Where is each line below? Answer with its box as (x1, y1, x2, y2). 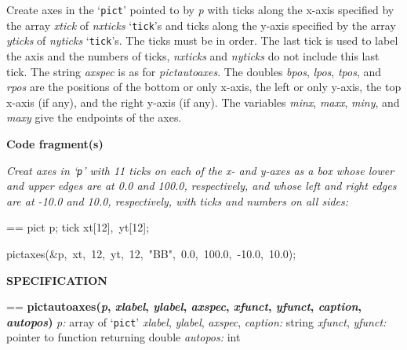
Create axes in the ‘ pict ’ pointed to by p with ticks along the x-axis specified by (6, 2, 394, 17)
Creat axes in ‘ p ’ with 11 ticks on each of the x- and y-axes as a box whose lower (6, 162, 394, 178)
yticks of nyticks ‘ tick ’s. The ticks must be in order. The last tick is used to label (6, 32, 398, 49)
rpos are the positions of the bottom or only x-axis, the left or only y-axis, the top (6, 78, 402, 95)
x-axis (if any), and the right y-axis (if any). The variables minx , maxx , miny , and (6, 93, 400, 110)
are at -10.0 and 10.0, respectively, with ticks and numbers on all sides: (6, 192, 349, 209)
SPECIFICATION (6, 272, 107, 288)
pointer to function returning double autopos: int (6, 329, 241, 345)
